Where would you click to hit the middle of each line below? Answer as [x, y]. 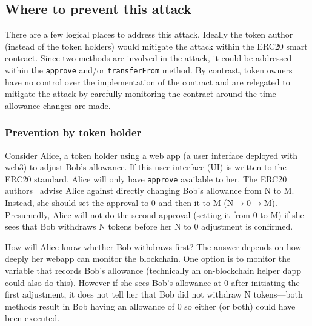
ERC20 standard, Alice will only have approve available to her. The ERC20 [146, 178]
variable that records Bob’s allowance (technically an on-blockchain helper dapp [153, 271]
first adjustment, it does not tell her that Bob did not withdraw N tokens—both [154, 294]
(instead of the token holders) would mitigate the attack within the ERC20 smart [156, 46]
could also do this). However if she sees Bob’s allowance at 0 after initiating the [152, 282]
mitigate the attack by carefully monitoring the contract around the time [141, 94]
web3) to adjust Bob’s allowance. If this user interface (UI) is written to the [146, 167]
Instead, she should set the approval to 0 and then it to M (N [119, 203]
